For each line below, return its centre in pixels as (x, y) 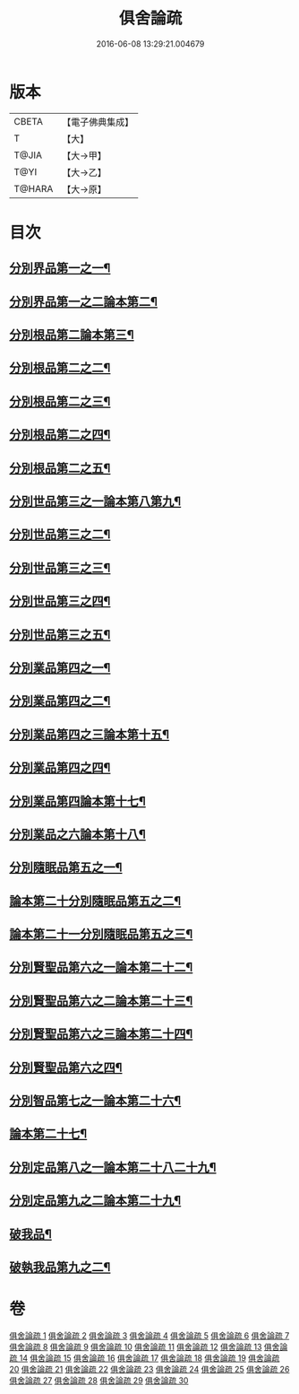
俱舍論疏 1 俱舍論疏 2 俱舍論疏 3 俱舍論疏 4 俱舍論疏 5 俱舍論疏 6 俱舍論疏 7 (149, 1335)
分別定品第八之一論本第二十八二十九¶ (113, 1167)
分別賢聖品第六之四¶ (66, 1067)
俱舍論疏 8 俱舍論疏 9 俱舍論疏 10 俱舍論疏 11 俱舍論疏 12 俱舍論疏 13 (136, 1346)
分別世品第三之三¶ (60, 567)
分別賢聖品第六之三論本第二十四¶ (101, 1034)
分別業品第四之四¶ (60, 768)
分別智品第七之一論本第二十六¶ (95, 1101)
